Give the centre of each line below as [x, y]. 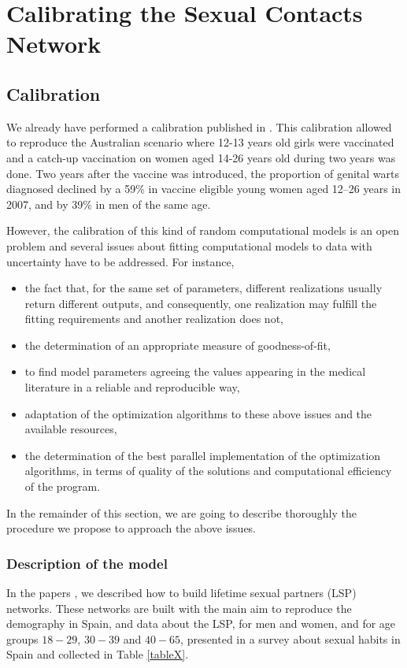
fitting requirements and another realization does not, [154, 319]
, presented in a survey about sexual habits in [290, 638]
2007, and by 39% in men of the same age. [109, 204]
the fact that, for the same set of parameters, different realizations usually [203, 288]
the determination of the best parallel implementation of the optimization [203, 455]
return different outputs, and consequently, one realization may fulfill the [201, 303]
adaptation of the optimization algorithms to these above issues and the [198, 413]
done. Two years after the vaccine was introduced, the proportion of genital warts [203, 173]
